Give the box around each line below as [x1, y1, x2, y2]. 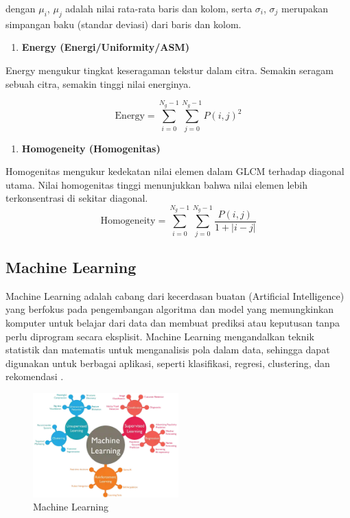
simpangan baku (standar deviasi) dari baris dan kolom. [5, 16, 242, 31]
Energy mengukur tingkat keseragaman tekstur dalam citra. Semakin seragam [5, 62, 334, 77]
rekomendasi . [5, 369, 64, 384]
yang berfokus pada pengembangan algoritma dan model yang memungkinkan [5, 302, 334, 316]
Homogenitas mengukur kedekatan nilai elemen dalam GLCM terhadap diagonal [5, 164, 345, 178]
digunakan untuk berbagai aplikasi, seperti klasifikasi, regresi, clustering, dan [5, 355, 330, 370]
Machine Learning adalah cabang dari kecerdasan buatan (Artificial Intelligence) [5, 288, 345, 303]
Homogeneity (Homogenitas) [21, 141, 161, 155]
